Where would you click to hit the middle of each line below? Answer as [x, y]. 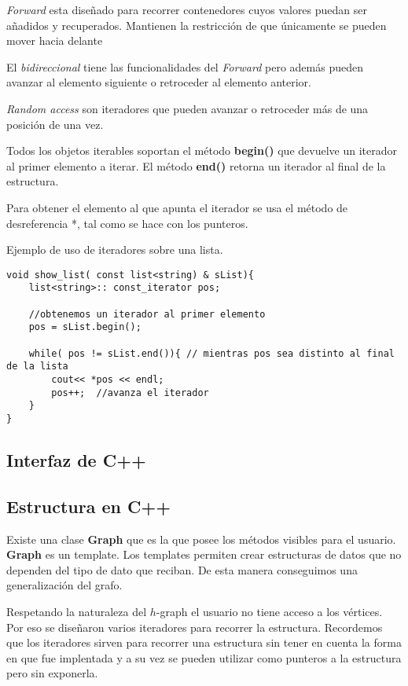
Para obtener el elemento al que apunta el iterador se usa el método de [177, 207]
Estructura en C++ [88, 506]
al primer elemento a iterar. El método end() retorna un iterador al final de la [196, 165]
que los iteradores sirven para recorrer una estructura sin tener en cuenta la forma [204, 642]
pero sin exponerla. [52, 673]
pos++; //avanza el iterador [130, 393]
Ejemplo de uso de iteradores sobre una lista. [115, 249]
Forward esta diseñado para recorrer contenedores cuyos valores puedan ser [187, 9]
